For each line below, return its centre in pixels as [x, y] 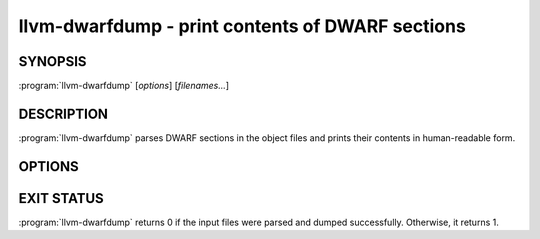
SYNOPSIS [52, 61]
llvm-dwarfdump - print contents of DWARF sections [242, 26]
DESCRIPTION [63, 113]
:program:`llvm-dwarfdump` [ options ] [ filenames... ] [124, 86]
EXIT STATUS [61, 198]
